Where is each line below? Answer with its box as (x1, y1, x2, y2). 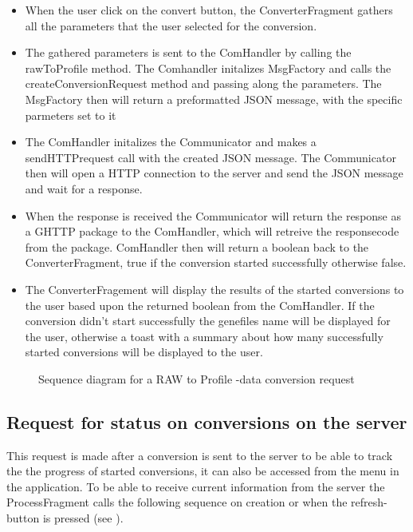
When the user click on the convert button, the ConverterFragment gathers (25, 2, 393, 18)
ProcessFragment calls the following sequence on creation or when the (6, 494, 348, 510)
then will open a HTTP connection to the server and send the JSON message (25, 165, 403, 181)
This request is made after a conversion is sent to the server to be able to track (6, 447, 393, 463)
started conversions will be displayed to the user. (25, 343, 263, 360)
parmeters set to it (25, 106, 116, 123)
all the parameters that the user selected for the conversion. (25, 17, 317, 34)
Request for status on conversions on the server (6, 409, 407, 434)
